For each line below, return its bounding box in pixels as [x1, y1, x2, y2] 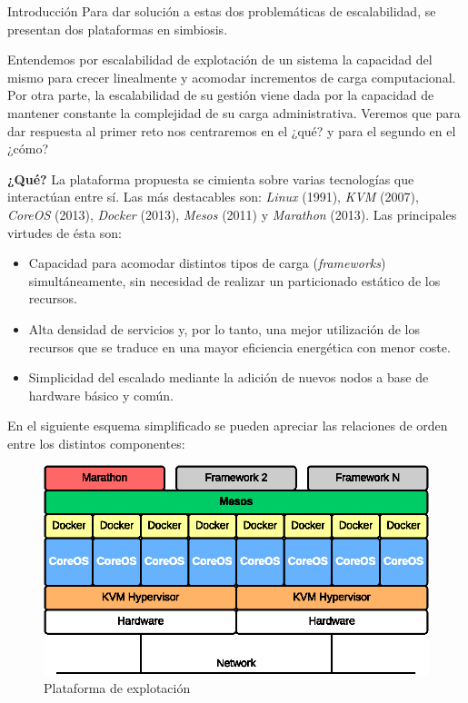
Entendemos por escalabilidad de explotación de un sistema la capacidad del [7, 50, 433, 69]
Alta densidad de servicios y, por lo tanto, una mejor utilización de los [28, 319, 420, 338]
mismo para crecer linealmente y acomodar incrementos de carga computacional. [7, 67, 456, 86]
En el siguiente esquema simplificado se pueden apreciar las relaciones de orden [7, 416, 448, 435]
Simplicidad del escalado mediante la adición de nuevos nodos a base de [28, 368, 429, 387]
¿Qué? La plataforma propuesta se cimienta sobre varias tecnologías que [7, 169, 414, 188]
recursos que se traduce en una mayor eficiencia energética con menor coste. [28, 337, 451, 356]
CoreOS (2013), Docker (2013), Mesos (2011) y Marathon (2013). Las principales [7, 204, 457, 223]
